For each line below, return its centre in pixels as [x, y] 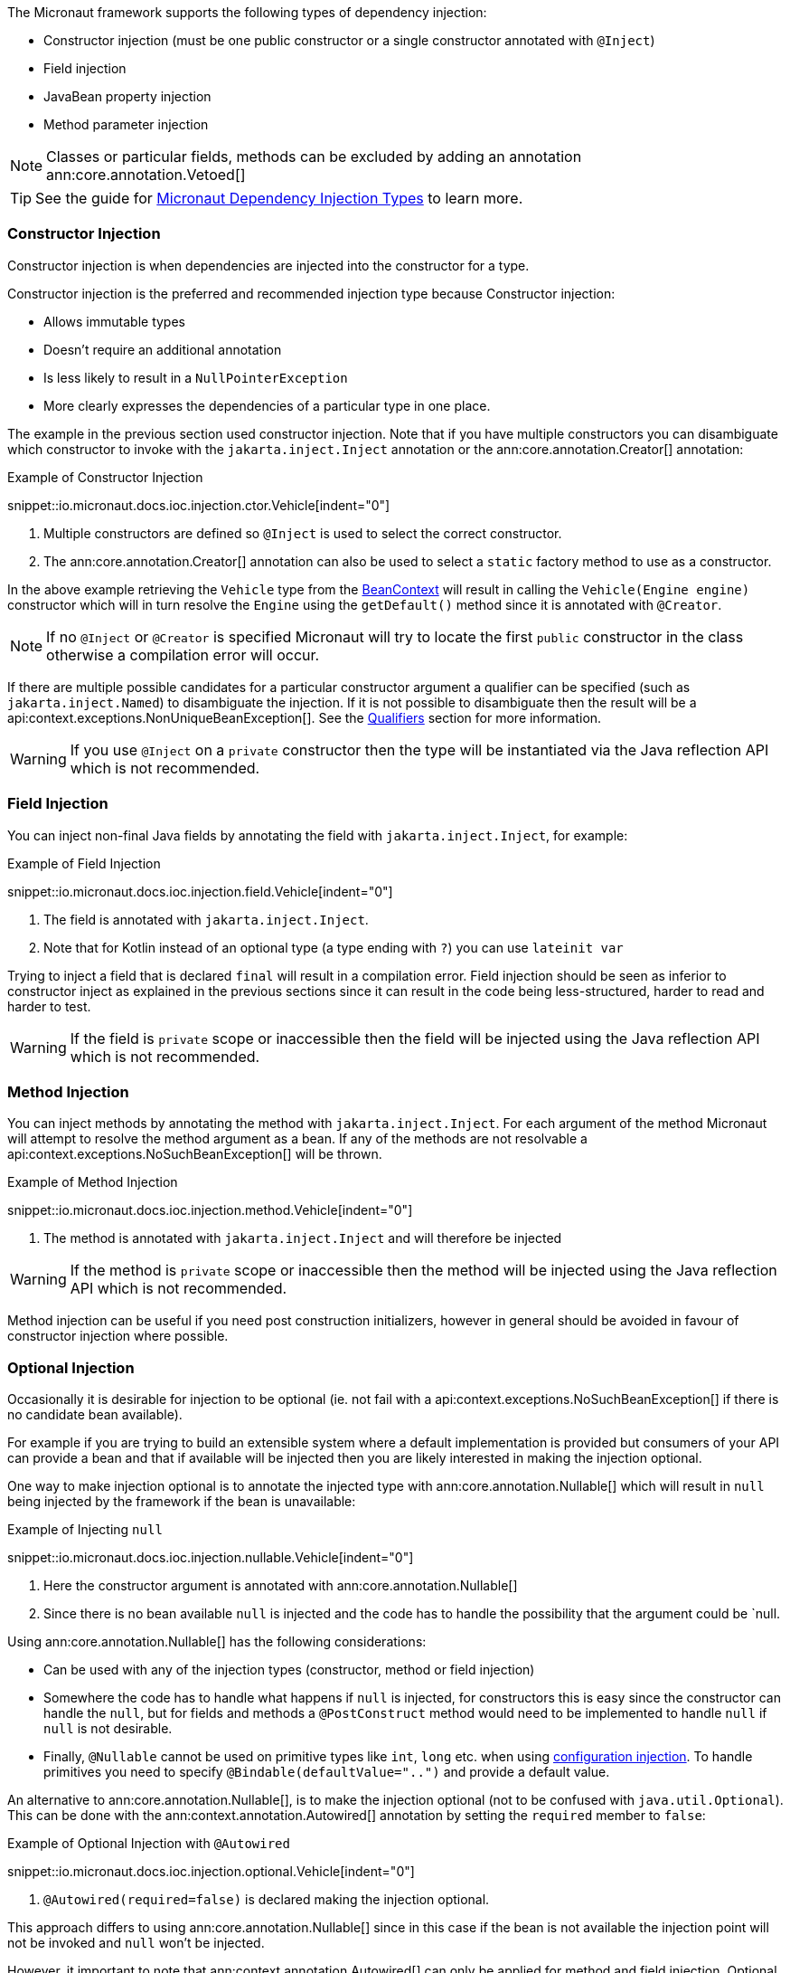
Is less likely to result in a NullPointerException [196, 377]
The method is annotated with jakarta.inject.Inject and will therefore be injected [303, 1238]
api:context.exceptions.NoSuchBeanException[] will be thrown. [195, 1154]
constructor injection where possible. [118, 1336]
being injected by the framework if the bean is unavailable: [182, 1501]
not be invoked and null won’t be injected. [136, 1943]
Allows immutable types [114, 321]
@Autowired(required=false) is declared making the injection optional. [267, 1899]
